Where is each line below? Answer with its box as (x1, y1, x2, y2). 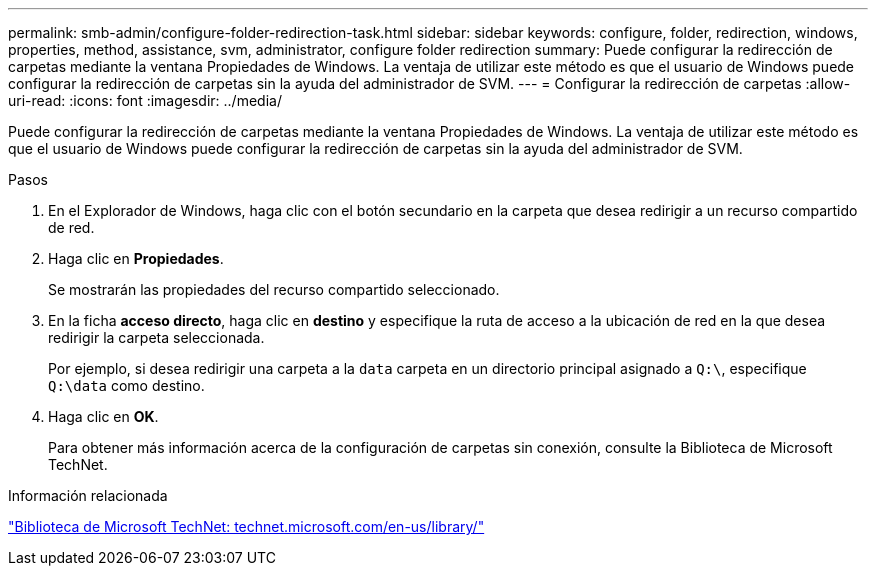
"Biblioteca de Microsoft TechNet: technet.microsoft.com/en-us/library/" (8, 518, 485, 535)
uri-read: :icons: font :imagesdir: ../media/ (8, 92, 282, 109)
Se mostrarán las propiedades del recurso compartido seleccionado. (48, 281, 500, 298)
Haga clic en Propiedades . (48, 250, 224, 267)
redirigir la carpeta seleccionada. (48, 329, 265, 346)
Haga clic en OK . (48, 408, 159, 425)
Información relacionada (8, 487, 168, 504)
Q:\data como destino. (48, 377, 205, 394)
